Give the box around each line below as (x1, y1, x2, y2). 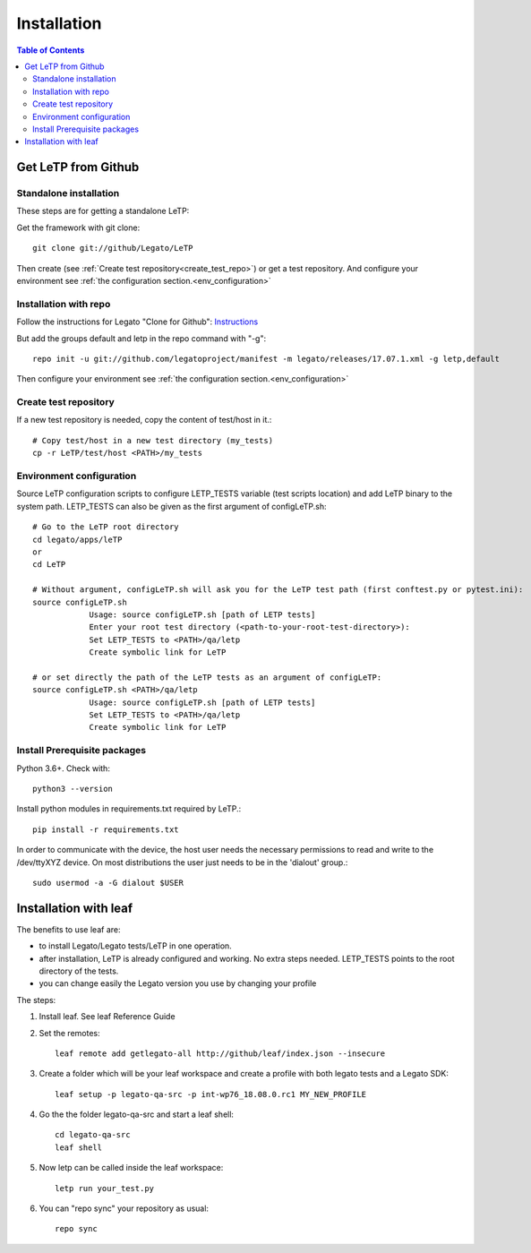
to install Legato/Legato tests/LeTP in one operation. (39, 940, 232, 951)
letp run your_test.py (55, 1183, 155, 1193)
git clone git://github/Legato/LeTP (32, 243, 193, 253)
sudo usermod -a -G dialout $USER (32, 878, 184, 888)
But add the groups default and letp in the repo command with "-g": (16, 332, 267, 344)
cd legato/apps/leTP (32, 534, 123, 545)
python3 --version (32, 784, 114, 794)
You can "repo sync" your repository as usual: (39, 1203, 210, 1214)
